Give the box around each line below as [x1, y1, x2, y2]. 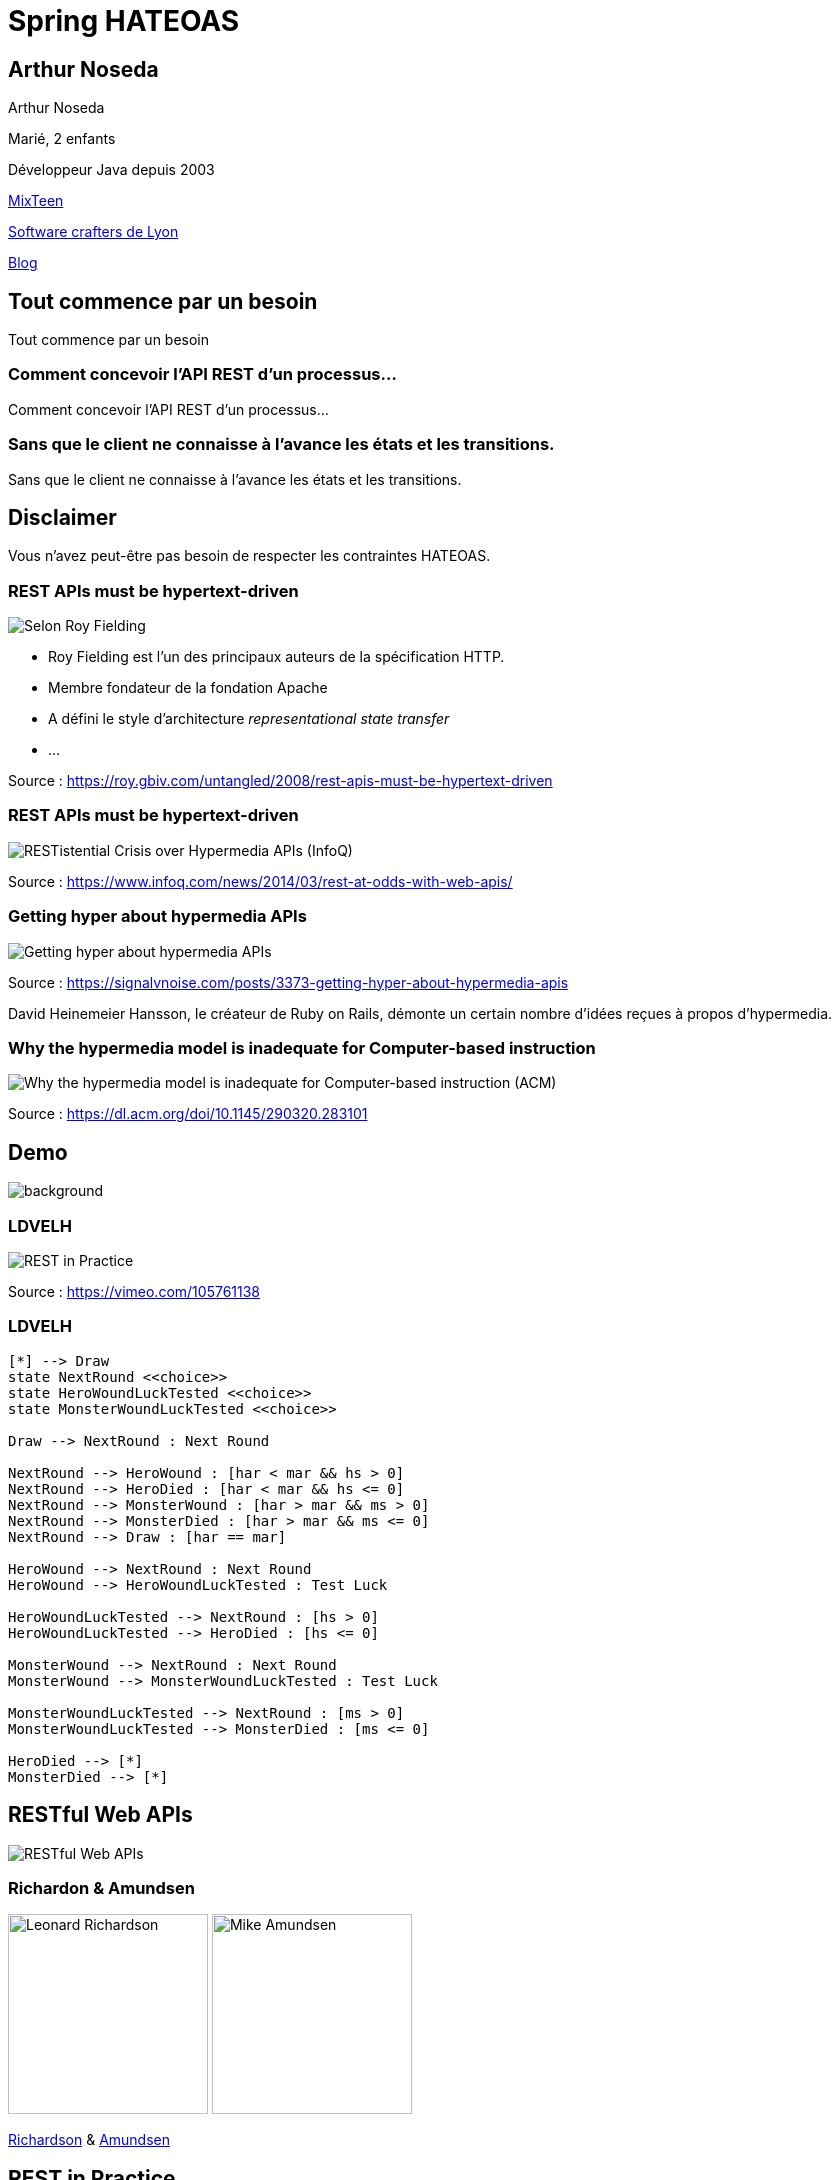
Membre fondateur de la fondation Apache [48, 679, 328, 697]
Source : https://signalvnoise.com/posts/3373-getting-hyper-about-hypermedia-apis [8, 973, 569, 991]
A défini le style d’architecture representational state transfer [48, 710, 450, 728]
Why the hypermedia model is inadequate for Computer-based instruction [8, 1037, 596, 1058]
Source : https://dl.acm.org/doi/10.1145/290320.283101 [8, 1105, 368, 1123]
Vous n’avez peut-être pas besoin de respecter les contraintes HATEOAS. [8, 547, 491, 565]
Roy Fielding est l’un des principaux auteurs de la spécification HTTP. [48, 648, 505, 666]
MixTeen [8, 192, 64, 210]
